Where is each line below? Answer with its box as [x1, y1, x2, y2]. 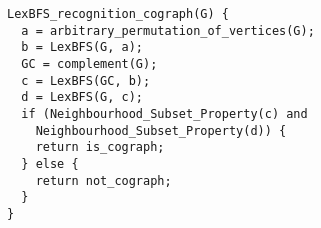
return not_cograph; [35, 173, 172, 188]
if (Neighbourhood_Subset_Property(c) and [21, 106, 308, 121]
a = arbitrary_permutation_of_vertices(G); [21, 23, 315, 38]
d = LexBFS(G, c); [21, 90, 144, 105]
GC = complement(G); [21, 56, 158, 71]
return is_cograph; [35, 140, 165, 155]
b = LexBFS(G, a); [21, 40, 144, 55]
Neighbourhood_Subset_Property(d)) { [35, 123, 287, 138]
